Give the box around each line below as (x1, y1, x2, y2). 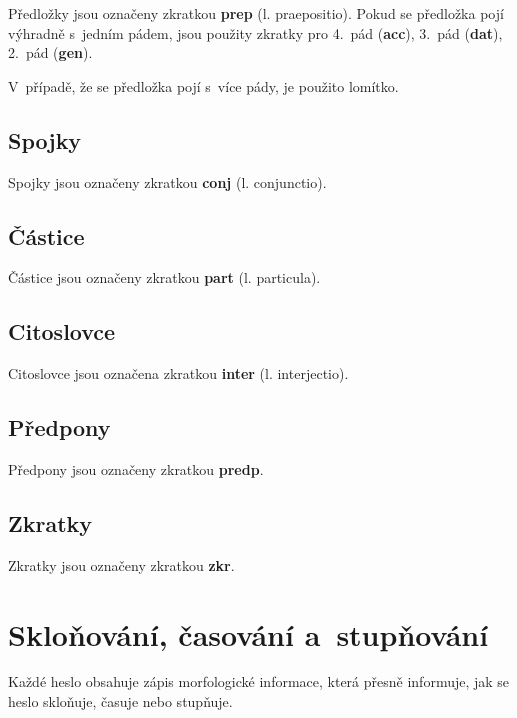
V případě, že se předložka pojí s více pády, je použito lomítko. (8, 75, 399, 96)
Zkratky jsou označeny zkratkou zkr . (8, 554, 235, 575)
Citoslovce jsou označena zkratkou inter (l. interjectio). (8, 363, 349, 384)
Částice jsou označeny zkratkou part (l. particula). (8, 267, 321, 288)
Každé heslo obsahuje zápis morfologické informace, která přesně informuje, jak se (8, 671, 510, 692)
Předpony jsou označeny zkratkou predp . (8, 458, 264, 479)
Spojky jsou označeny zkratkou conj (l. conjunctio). (8, 171, 327, 192)
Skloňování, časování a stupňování (8, 613, 489, 654)
